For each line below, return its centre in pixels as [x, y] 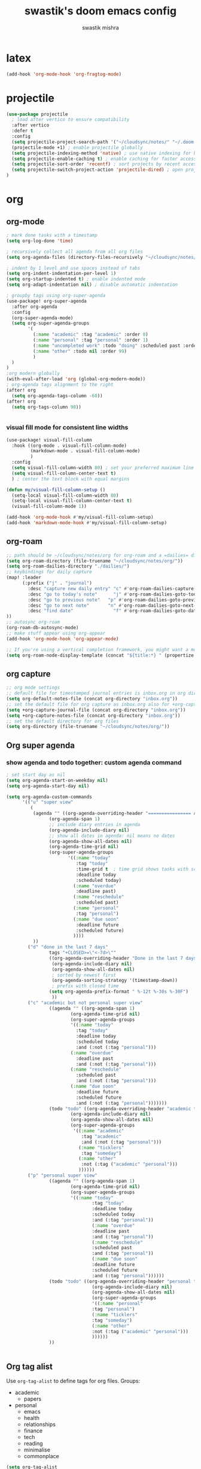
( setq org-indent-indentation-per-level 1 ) [61, 274]
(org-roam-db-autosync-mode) [42, 628]
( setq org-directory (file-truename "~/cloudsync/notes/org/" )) [88, 727]
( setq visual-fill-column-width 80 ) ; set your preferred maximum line [103, 468]
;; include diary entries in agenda [95, 824]
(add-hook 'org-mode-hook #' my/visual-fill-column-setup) [80, 517]
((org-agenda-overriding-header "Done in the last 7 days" [124, 958]
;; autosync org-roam [33, 622]
